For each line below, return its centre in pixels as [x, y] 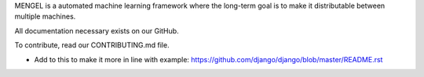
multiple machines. [45, 16]
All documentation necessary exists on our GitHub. [97, 30]
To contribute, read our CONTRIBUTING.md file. [92, 45]
